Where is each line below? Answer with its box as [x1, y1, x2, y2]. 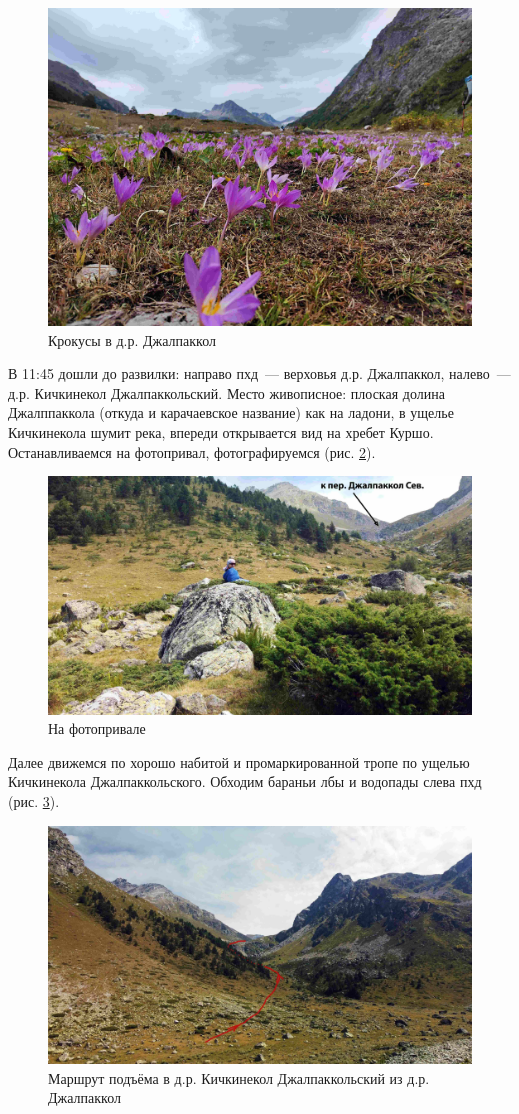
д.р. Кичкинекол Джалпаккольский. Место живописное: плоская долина [8, 382, 445, 403]
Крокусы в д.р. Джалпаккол [48, 329, 217, 350]
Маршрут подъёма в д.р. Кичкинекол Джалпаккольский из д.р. [48, 1067, 430, 1088]
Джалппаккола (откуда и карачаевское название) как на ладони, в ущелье [8, 402, 454, 423]
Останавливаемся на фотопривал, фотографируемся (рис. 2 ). [8, 441, 376, 462]
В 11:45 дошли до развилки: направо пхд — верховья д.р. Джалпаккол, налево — [8, 363, 511, 384]
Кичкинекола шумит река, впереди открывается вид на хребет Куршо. [8, 421, 434, 442]
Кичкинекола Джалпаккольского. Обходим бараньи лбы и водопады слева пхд [8, 771, 482, 792]
